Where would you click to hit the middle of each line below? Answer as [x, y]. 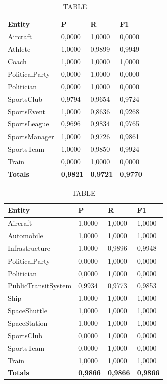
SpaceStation [28, 323]
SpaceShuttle [27, 310]
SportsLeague [28, 124]
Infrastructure [29, 248]
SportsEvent [26, 111]
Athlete [19, 49]
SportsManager [31, 136]
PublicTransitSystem [40, 285]
